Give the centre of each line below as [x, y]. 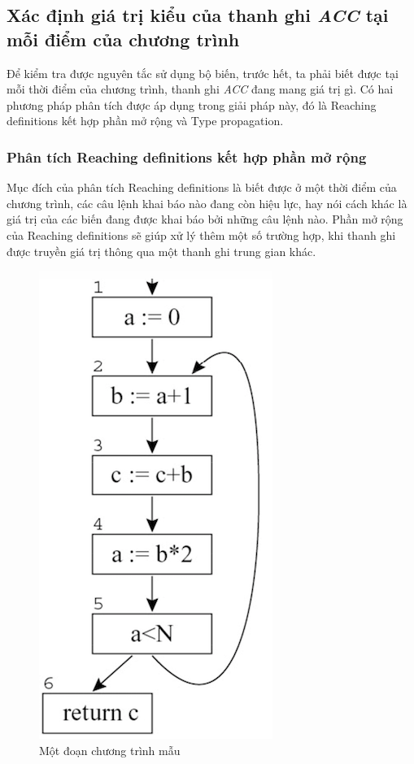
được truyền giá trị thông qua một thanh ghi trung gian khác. [161, 251]
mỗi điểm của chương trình [123, 39]
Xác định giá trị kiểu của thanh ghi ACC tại [198, 15]
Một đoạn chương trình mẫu [110, 750]
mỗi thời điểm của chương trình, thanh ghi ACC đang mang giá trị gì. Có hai [200, 89]
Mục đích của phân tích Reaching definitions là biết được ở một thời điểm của [202, 187]
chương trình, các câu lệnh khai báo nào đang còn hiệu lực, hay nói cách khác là [207, 203]
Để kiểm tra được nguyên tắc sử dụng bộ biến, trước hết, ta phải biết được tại [203, 73]
